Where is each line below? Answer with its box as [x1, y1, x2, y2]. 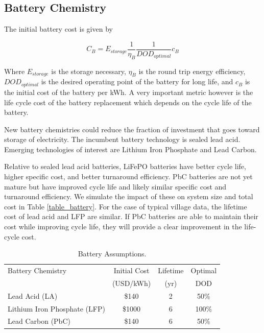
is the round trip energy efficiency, [138, 65, 246, 76]
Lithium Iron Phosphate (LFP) [8, 303, 105, 314]
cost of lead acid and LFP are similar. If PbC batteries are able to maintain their [4, 211, 258, 222]
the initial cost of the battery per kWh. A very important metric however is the [4, 86, 253, 97]
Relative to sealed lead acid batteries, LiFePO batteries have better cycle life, [4, 161, 246, 172]
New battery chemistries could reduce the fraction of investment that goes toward [4, 124, 260, 134]
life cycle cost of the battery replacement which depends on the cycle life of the [4, 97, 252, 107]
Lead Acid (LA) [8, 290, 58, 301]
